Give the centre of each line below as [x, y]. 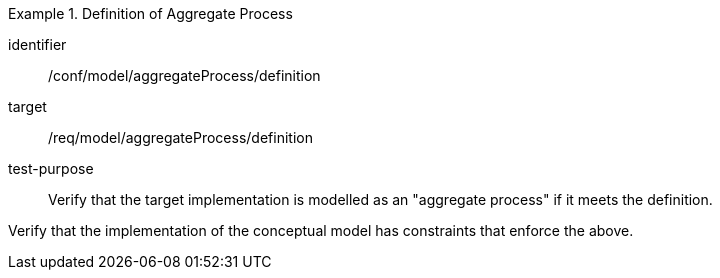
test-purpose [51, 168]
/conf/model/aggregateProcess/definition [184, 75]
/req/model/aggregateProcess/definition [180, 137]
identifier [37, 44]
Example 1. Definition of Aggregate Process [150, 13]
